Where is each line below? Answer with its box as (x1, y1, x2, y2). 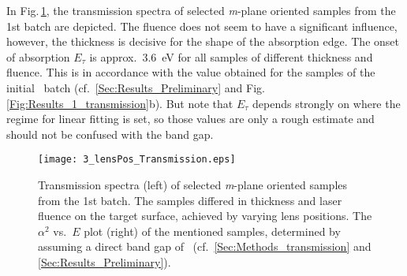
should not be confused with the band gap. (6, 125, 214, 142)
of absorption (6, 48, 70, 65)
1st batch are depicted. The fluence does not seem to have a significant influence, (6, 17, 398, 34)
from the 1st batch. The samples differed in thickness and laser (38, 192, 342, 208)
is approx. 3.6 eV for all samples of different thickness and (89, 48, 373, 65)
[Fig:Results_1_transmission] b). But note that (6, 95, 233, 111)
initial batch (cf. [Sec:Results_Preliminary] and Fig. (6, 79, 265, 95)
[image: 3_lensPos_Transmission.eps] (38, 154, 236, 166)
